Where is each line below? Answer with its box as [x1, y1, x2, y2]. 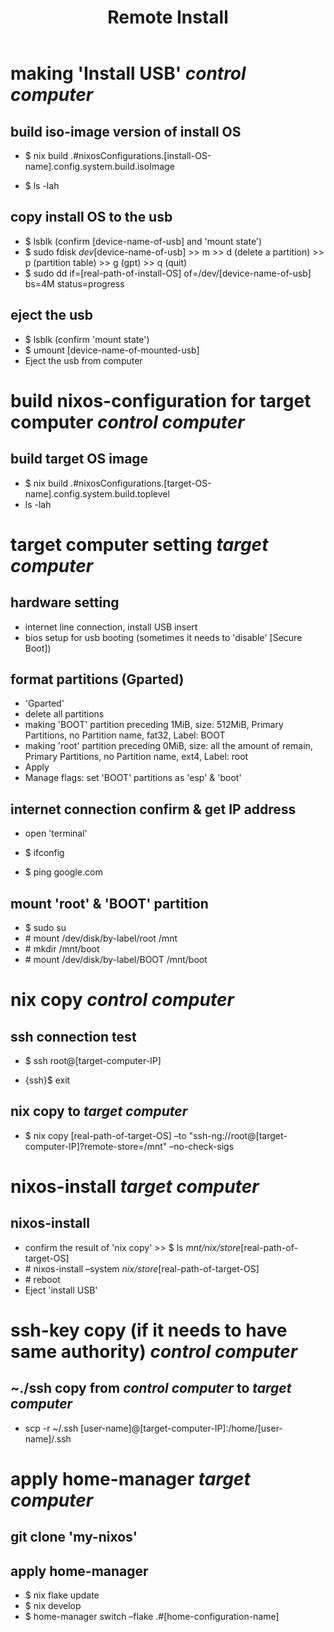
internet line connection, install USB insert [24, 621, 198, 633]
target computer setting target [10, 533, 269, 556]
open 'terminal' [24, 827, 88, 840]
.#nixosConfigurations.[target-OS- [70, 477, 212, 489]
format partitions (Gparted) [10, 671, 185, 688]
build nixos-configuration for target [10, 389, 312, 412]
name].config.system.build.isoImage [24, 161, 175, 172]
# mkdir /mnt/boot [24, 943, 100, 955]
